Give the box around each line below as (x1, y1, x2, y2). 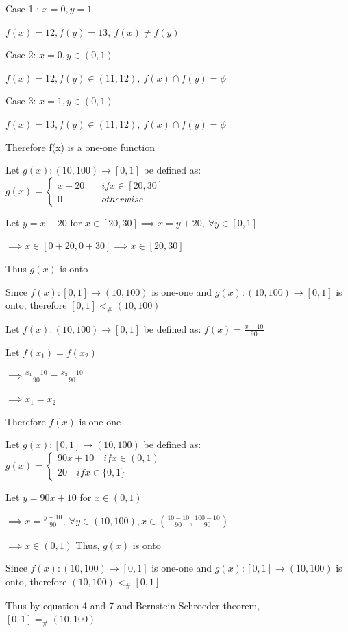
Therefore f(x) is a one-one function (5, 139, 155, 154)
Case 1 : (5, 1, 40, 15)
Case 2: (5, 47, 36, 62)
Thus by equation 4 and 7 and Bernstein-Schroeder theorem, (5, 598, 260, 612)
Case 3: (5, 93, 36, 108)
